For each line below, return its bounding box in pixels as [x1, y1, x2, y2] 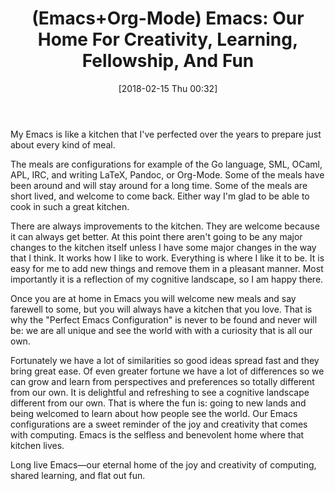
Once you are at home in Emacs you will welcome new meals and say [10, 292, 297, 304]
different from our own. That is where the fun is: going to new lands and [10, 397, 307, 409]
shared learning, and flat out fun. [10, 469, 146, 481]
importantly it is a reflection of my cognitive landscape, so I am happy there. [10, 273, 324, 285]
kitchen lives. [10, 439, 65, 451]
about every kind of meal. [10, 138, 116, 151]
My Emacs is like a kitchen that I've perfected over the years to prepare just [10, 128, 322, 140]
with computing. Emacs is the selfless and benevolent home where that [10, 428, 305, 441]
